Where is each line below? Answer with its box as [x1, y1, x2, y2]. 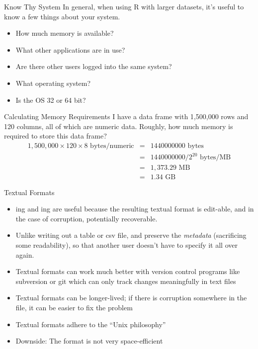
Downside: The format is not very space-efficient [15, 336, 163, 346]
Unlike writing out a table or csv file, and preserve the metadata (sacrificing [15, 230, 247, 240]
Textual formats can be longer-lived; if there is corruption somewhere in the [15, 292, 247, 303]
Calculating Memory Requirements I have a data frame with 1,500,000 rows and [4, 111, 249, 122]
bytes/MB [200, 154, 231, 161]
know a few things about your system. [4, 11, 120, 21]
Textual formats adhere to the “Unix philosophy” [15, 319, 166, 329]
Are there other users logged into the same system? [15, 61, 172, 71]
